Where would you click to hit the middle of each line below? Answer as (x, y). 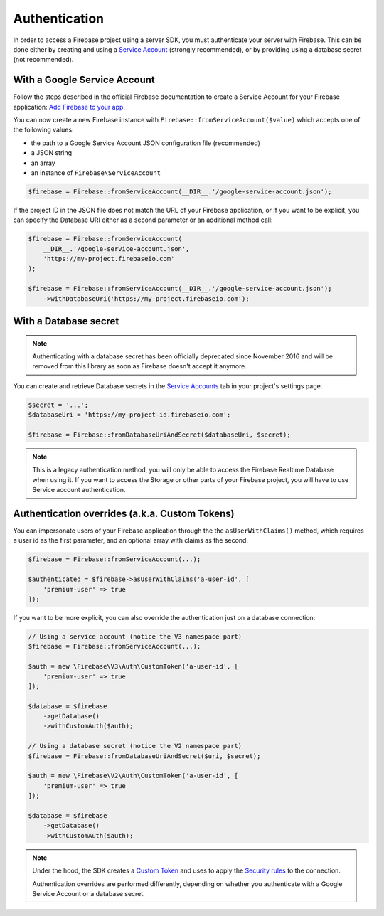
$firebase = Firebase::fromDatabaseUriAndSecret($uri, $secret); (144, 756)
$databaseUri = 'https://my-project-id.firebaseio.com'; (129, 415)
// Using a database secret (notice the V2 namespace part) (135, 746)
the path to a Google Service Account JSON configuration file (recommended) (146, 143)
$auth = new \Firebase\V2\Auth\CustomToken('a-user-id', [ (133, 776)
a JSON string (52, 153)
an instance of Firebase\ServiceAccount (96, 172)
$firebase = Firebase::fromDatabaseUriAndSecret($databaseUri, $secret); (159, 435)
